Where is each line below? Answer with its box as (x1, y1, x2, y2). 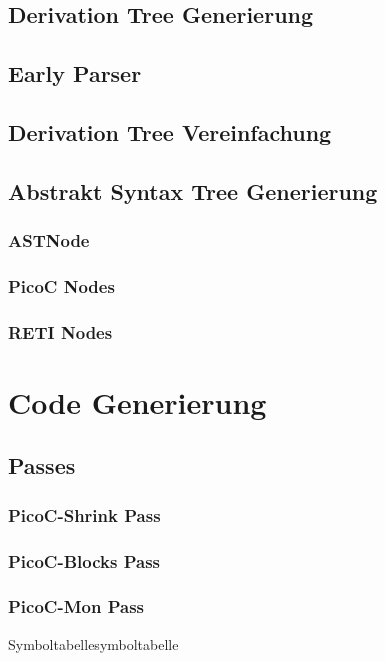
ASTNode (8, 228, 90, 253)
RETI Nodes (8, 319, 113, 344)
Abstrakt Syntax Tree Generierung (8, 175, 378, 206)
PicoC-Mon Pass (8, 594, 145, 619)
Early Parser (8, 58, 142, 89)
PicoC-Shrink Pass (8, 502, 161, 527)
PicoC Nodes (8, 273, 115, 298)
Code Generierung (8, 381, 267, 422)
